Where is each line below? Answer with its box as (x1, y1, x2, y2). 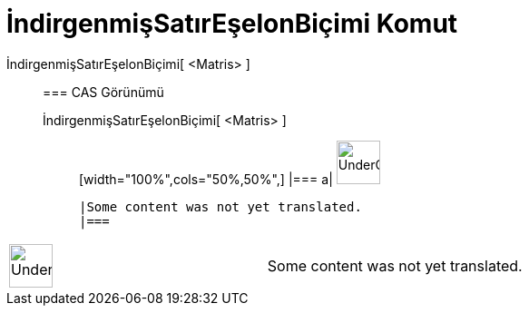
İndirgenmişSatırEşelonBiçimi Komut (6, 8, 458, 39)
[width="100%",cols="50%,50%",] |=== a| (79, 171, 333, 187)
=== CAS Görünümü (43, 83, 164, 100)
